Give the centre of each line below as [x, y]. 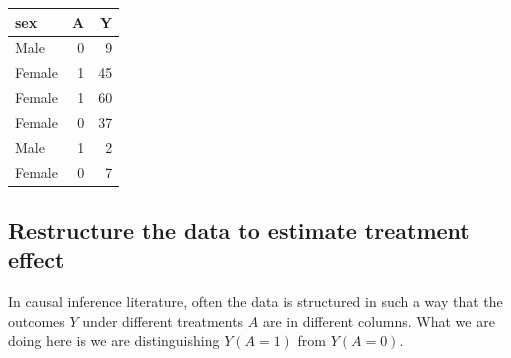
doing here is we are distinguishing [114, 340]
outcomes [36, 320]
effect [36, 259]
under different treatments [163, 320]
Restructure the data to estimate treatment [239, 230]
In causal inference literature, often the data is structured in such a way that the [255, 301]
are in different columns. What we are [378, 320]
